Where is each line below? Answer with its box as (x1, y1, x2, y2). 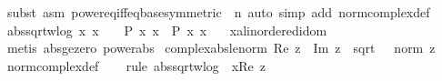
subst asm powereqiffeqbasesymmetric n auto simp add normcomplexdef (6, 3, 430, 21)
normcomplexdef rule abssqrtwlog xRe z (6, 56, 266, 75)
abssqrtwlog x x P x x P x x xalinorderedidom (6, 20, 327, 39)
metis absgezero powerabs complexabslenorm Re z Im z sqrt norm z (6, 38, 436, 57)
